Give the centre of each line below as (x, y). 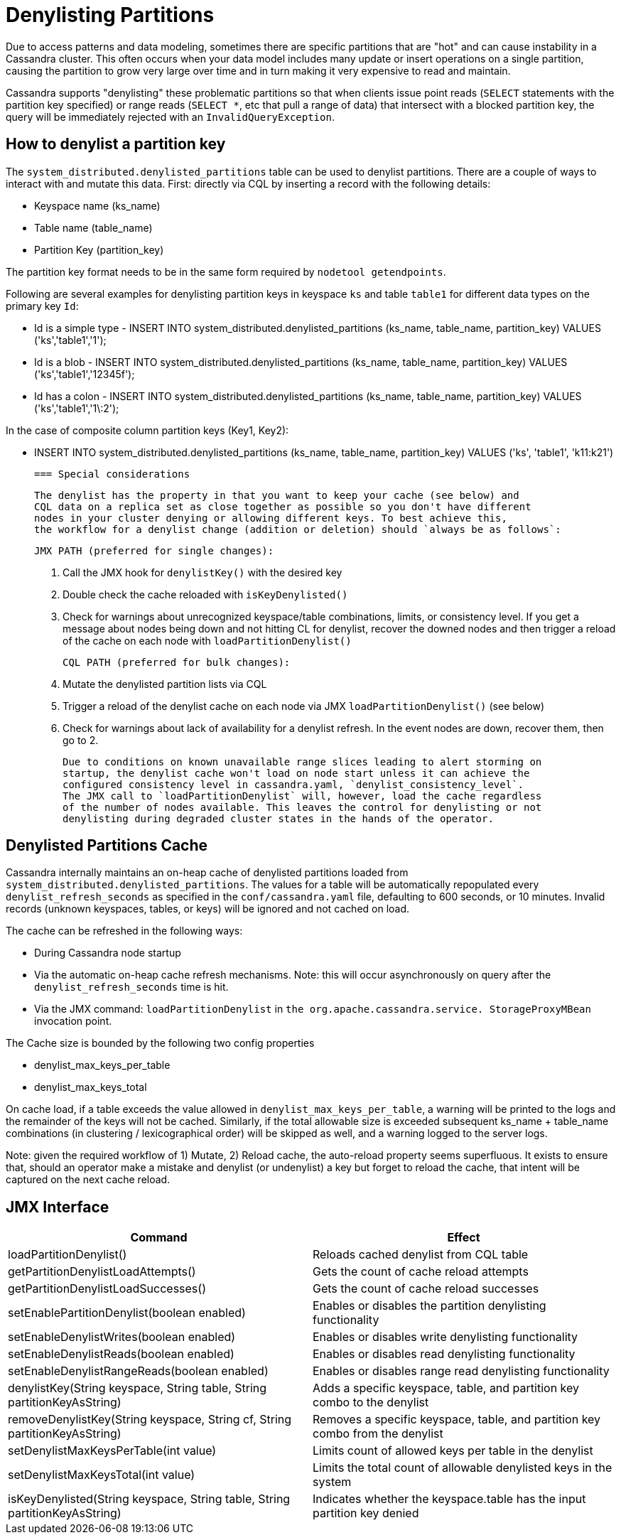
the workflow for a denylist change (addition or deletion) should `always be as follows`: (298, 529)
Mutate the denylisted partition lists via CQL (165, 684)
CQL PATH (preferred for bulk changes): (177, 662)
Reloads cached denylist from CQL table (421, 1255)
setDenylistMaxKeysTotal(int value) (102, 1475)
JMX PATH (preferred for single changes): (154, 550)
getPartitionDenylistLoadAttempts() (102, 1272)
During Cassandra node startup (108, 953)
